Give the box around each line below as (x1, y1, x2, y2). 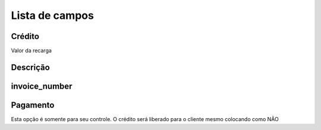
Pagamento (11, 100, 55, 110)
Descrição (11, 62, 50, 72)
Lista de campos (11, 9, 95, 22)
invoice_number (11, 81, 73, 91)
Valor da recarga (11, 47, 52, 54)
